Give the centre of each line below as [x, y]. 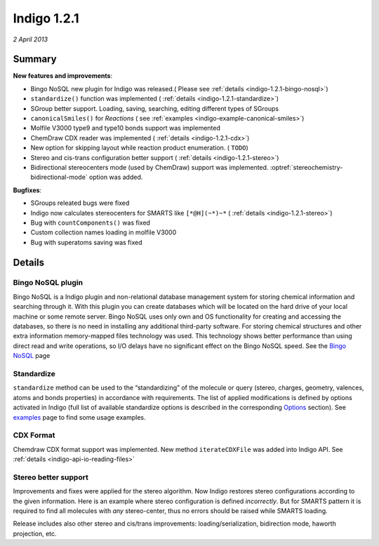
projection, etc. [35, 533]
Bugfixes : [27, 190]
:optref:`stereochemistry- [306, 167]
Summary [35, 59]
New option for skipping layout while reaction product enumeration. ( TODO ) [139, 148]
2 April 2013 [31, 39]
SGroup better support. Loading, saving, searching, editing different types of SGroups [155, 108]
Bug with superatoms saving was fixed [86, 242]
